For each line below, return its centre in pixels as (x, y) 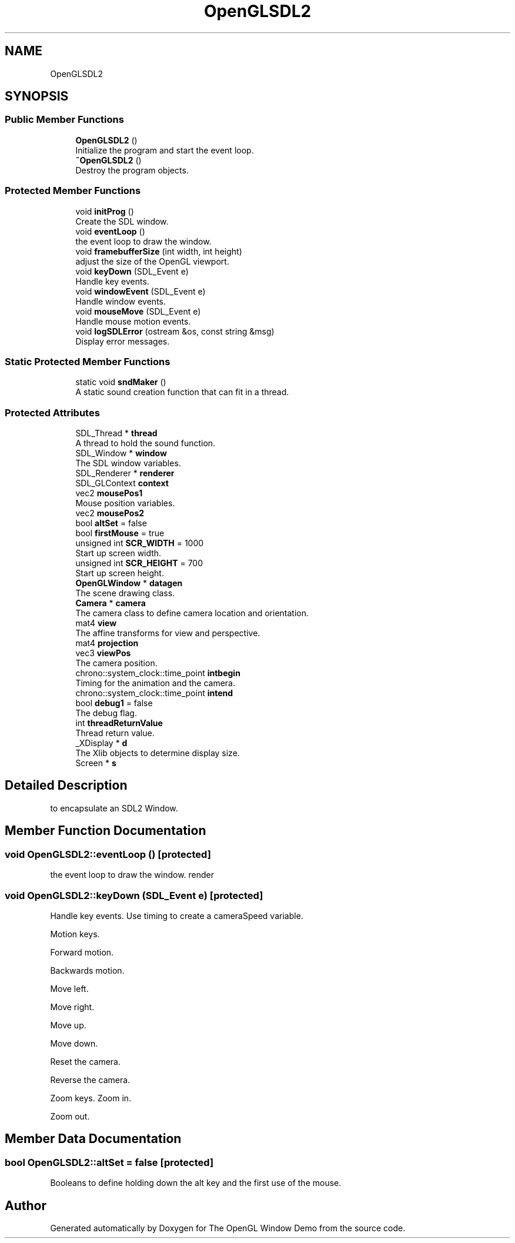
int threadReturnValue (119, 723)
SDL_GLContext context (122, 483)
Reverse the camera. (90, 1080)
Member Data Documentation (93, 1139)
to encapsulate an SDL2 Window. (114, 808)
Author (26, 1205)
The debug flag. (106, 713)
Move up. (68, 1025)
